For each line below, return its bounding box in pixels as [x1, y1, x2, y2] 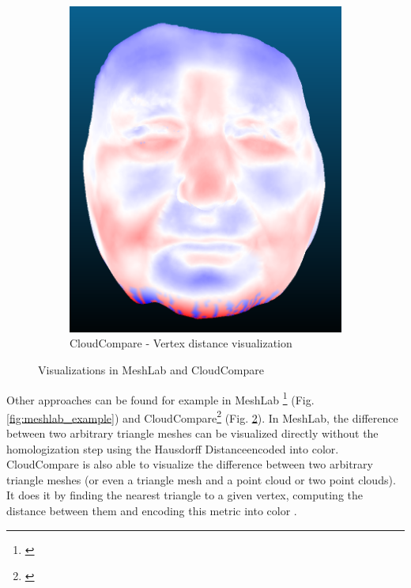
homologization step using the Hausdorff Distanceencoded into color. [6, 440, 339, 457]
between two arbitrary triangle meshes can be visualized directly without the [6, 425, 379, 441]
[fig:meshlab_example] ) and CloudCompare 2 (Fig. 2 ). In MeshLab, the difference [6, 407, 398, 426]
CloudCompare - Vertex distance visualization [70, 335, 292, 351]
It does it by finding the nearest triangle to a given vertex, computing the [6, 487, 363, 503]
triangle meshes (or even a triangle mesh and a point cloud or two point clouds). [6, 471, 396, 487]
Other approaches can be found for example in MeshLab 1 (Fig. [6, 389, 315, 408]
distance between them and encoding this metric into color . [6, 502, 297, 518]
